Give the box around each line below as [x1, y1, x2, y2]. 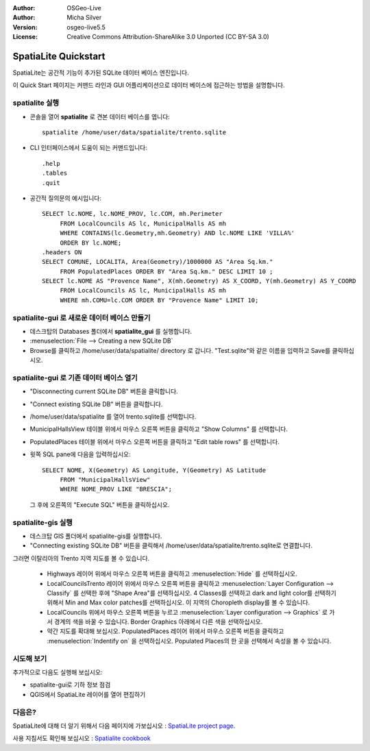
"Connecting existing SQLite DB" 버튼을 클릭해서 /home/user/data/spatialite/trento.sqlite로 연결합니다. [29, 541, 313, 550]
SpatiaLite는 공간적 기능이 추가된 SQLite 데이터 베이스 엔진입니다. [12, 69, 189, 77]
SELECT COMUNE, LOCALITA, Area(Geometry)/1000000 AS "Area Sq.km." [42, 258, 273, 266]
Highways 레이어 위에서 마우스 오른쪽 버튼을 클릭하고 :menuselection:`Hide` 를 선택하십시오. [47, 569, 297, 578]
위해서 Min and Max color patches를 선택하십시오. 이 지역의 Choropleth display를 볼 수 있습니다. [47, 598, 310, 606]
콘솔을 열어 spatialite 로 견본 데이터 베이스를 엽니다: [29, 112, 171, 121]
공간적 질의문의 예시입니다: [29, 194, 102, 202]
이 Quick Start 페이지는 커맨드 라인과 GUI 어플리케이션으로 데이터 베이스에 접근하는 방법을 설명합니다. [12, 81, 285, 89]
